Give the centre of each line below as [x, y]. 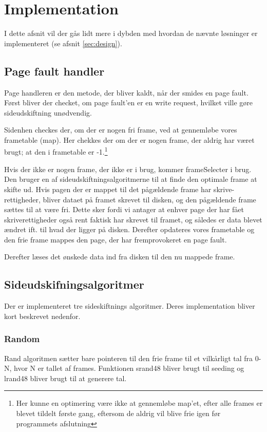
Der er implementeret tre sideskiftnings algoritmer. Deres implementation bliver [130, 306]
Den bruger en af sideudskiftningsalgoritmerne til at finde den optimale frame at [131, 179]
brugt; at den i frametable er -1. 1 [56, 151]
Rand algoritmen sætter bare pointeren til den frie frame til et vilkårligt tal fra [129, 358]
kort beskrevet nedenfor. [42, 316]
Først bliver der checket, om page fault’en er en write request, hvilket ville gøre [128, 102]
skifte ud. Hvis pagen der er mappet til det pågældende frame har [108, 189]
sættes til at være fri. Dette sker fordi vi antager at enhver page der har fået [124, 209]
